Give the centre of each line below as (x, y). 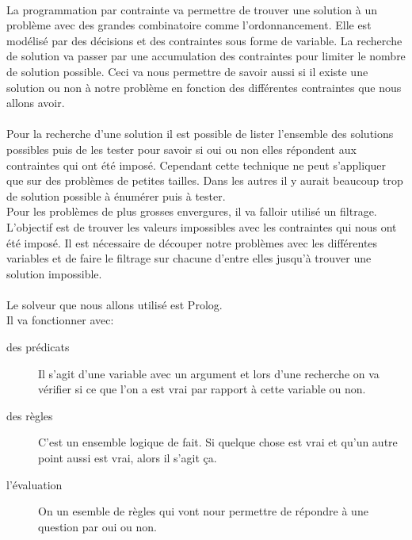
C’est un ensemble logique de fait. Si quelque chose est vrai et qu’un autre (218, 442)
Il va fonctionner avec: (60, 320)
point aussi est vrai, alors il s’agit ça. (128, 458)
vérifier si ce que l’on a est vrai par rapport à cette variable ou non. (202, 389)
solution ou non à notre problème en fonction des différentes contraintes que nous (204, 87)
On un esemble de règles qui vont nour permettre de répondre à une (203, 511)
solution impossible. (54, 273)
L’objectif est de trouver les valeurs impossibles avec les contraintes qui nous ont (202, 226)
